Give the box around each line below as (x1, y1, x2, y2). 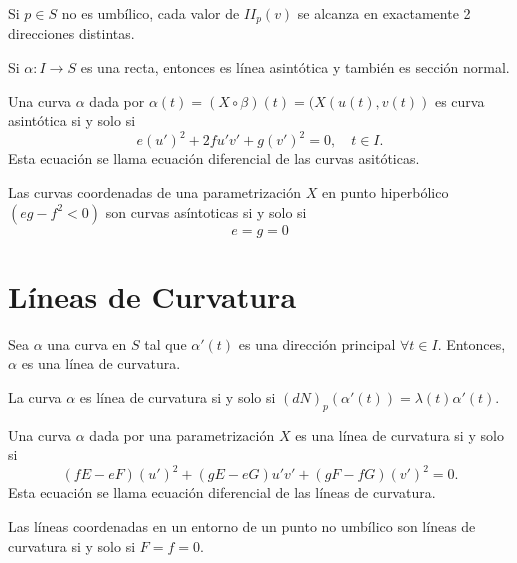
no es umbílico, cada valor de (61, 3, 240, 23)
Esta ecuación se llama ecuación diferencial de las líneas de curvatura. (8, 482, 436, 503)
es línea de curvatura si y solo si (79, 386, 276, 407)
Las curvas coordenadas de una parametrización (8, 181, 302, 202)
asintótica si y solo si (8, 110, 136, 131)
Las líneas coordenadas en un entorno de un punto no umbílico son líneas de (8, 515, 476, 536)
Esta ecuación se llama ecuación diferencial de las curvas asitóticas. (8, 148, 420, 169)
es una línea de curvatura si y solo (295, 424, 504, 445)
